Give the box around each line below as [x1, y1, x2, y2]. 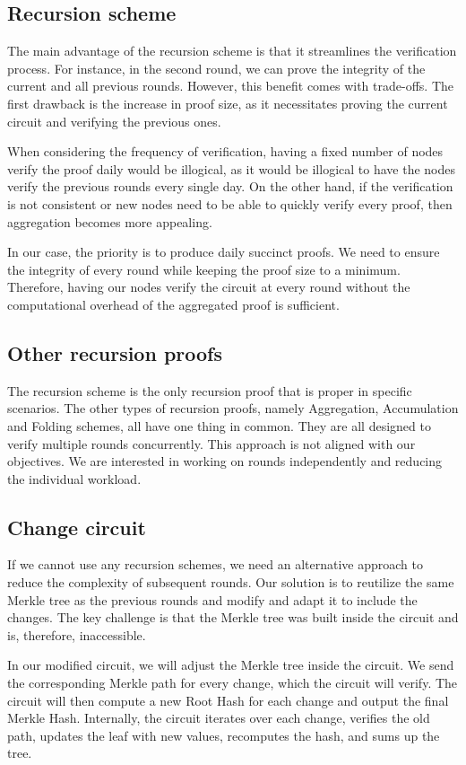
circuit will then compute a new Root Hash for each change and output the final [7, 690, 449, 709]
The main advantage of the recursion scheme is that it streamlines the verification [7, 41, 457, 60]
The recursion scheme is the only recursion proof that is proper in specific [7, 381, 412, 400]
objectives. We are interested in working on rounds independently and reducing [7, 452, 443, 470]
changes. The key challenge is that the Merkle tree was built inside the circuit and [7, 608, 459, 627]
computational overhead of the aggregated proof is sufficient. [7, 295, 340, 313]
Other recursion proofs [7, 339, 223, 366]
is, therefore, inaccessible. [7, 625, 146, 644]
